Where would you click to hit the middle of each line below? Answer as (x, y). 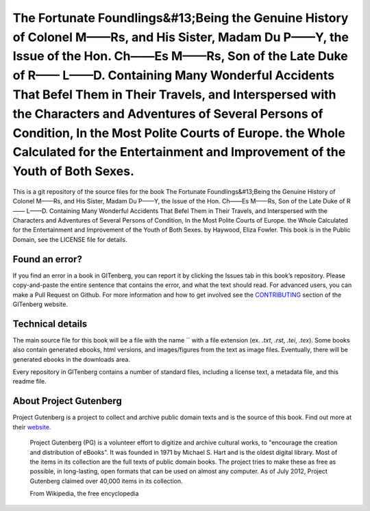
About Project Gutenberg (67, 401)
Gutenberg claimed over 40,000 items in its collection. (106, 481)
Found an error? (47, 259)
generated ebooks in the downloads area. (71, 359)
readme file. (30, 382)
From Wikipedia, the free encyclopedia (84, 494)
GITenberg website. (40, 304)
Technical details (50, 324)
